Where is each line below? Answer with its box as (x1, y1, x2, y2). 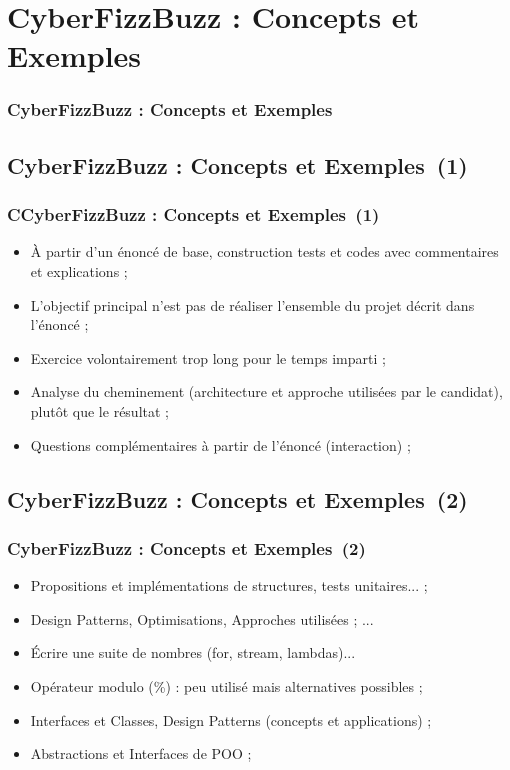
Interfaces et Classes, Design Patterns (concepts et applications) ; (30, 709, 432, 730)
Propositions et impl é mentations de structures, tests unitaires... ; (30, 575, 428, 596)
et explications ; (30, 261, 128, 281)
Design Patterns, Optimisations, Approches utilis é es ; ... (30, 608, 374, 629)
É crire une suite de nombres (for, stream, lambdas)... (30, 642, 356, 663)
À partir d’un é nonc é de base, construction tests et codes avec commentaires (30, 241, 499, 262)
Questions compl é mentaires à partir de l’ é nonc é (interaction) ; (30, 434, 411, 455)
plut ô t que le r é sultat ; (30, 400, 169, 421)
